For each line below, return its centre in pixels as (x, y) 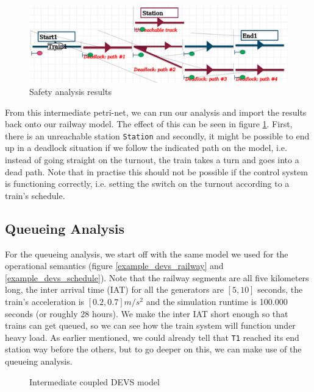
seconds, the (280, 289)
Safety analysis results (70, 91)
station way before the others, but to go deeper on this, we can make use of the (153, 349)
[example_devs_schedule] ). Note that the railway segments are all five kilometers (157, 277)
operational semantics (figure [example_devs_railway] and (114, 266)
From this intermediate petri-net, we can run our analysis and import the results (156, 112)
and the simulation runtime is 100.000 (217, 301)
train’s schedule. (35, 195)
